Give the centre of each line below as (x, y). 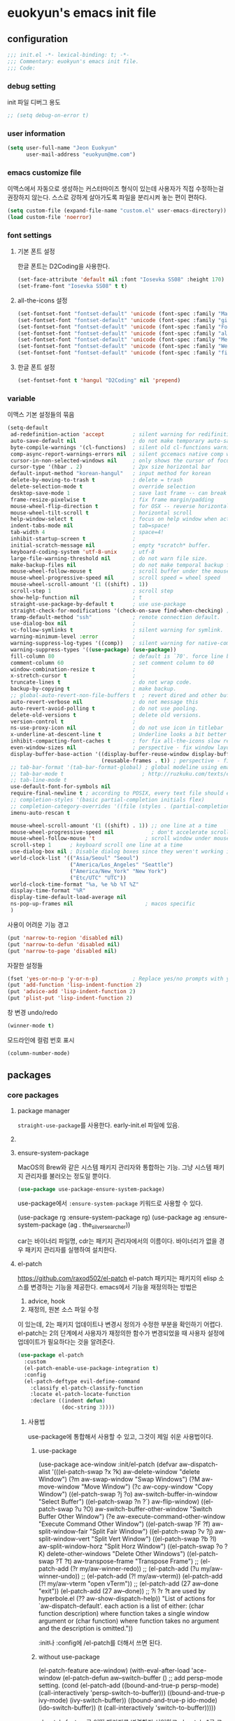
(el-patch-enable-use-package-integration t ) (91, 1368)
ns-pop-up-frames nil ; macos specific (103, 904)
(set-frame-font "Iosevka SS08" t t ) (72, 286)
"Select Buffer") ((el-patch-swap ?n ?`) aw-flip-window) (119, 1502)
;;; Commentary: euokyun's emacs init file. (73, 61)
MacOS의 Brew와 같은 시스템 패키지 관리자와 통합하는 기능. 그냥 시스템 (114, 1167)
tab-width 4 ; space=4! (87, 532)
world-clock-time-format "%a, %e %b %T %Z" (74, 884)
